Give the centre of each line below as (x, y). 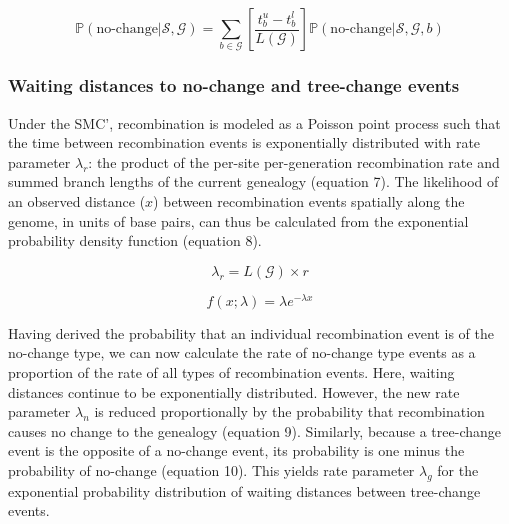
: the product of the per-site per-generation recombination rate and (294, 161)
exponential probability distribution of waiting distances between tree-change (244, 490)
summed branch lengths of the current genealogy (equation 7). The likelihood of (253, 181)
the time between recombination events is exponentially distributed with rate (244, 142)
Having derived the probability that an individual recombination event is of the (251, 332)
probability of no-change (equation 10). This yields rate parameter (211, 469)
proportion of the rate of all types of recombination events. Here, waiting (231, 371)
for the (458, 469)
